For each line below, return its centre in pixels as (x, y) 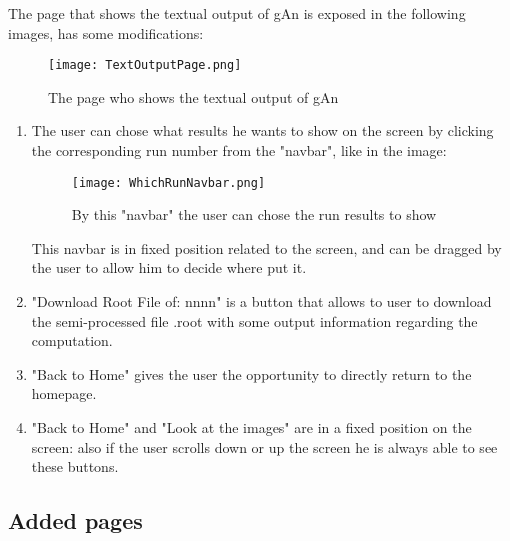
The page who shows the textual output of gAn (193, 96)
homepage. (64, 393)
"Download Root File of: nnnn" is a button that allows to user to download (261, 301)
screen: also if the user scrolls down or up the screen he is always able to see (264, 446)
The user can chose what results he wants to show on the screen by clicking (262, 130)
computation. (72, 340)
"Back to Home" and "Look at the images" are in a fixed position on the (251, 427)
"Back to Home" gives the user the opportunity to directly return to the (251, 373)
